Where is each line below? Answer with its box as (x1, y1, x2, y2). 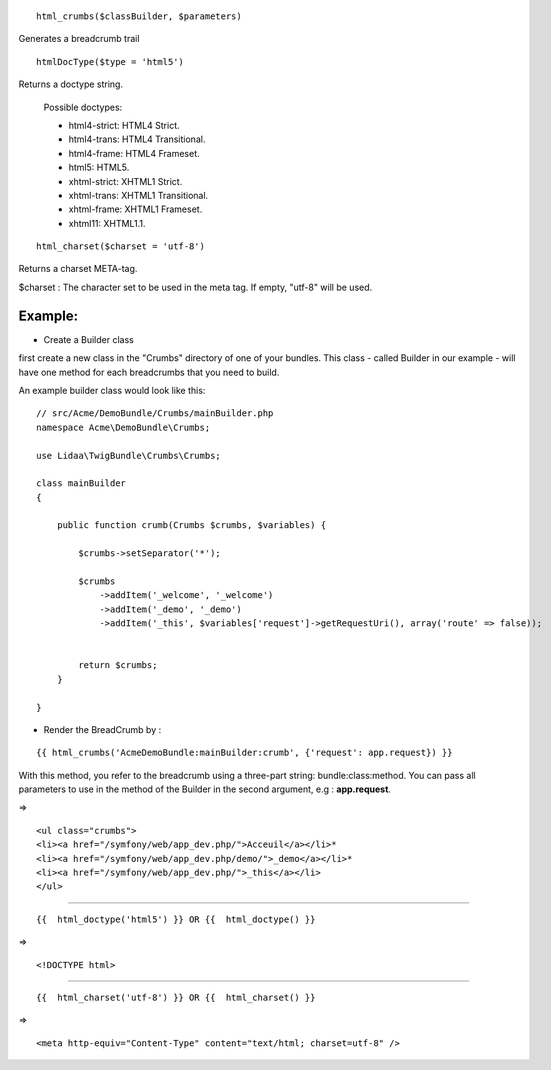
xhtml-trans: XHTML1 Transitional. (68, 189, 209, 201)
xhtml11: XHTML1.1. (68, 217, 146, 229)
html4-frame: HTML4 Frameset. (68, 147, 200, 159)
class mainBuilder (36, 478, 127, 489)
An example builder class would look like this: (18, 384, 206, 396)
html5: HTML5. (68, 161, 130, 174)
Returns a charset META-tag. (18, 263, 138, 275)
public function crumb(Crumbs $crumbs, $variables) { (56, 520, 327, 531)
